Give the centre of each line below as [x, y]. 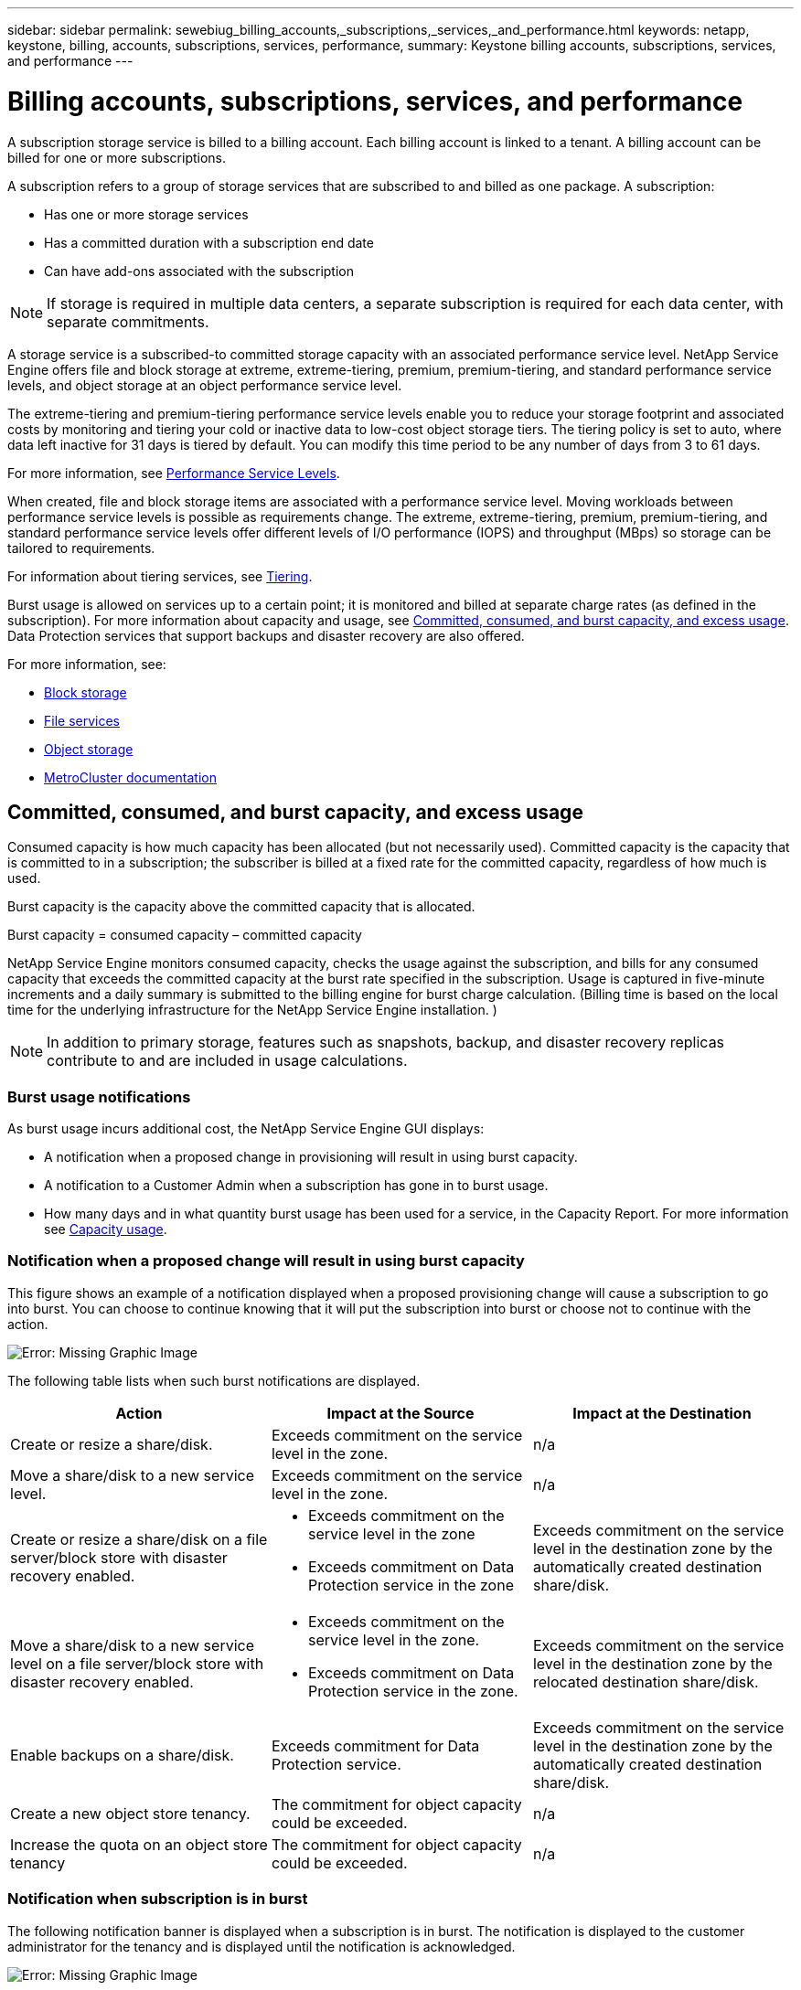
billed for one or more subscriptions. [117, 157]
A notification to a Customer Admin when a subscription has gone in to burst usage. [296, 1186]
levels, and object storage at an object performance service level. [205, 385]
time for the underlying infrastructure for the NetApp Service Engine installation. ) [252, 1010]
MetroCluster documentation [131, 777]
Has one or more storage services [146, 214]
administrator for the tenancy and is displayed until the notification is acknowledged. [262, 1946]
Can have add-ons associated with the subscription [199, 271]
